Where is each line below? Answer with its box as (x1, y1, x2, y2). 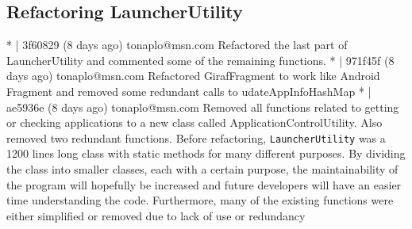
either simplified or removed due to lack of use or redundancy (6, 207, 306, 223)
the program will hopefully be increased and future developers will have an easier (6, 176, 402, 193)
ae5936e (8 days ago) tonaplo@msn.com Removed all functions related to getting (6, 98, 399, 115)
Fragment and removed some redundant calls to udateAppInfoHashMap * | (6, 82, 372, 99)
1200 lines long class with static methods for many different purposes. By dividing (6, 145, 406, 162)
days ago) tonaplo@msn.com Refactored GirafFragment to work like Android (6, 67, 380, 84)
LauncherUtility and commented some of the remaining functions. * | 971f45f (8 (6, 52, 395, 68)
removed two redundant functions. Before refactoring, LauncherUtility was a (6, 129, 386, 146)
